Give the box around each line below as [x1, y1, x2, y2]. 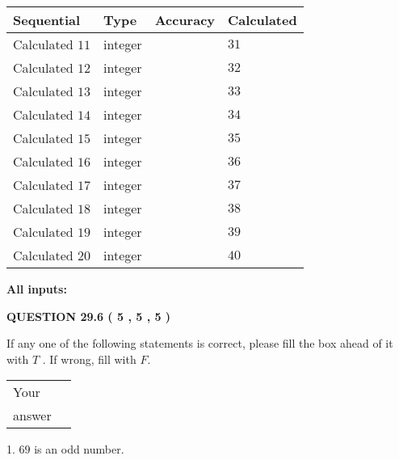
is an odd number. [34, 441, 124, 458]
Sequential [13, 11, 81, 29]
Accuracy [154, 11, 216, 29]
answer [13, 406, 52, 425]
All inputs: [6, 281, 67, 297]
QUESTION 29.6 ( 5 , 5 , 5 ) [6, 307, 171, 324]
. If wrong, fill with [42, 350, 136, 367]
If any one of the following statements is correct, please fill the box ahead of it [6, 335, 393, 352]
